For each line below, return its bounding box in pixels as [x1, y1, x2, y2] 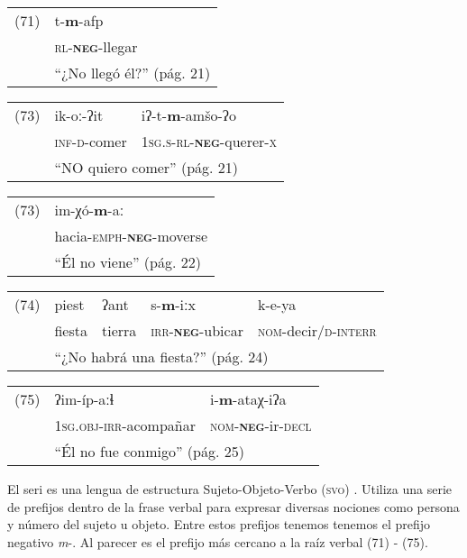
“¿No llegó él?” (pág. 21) [54, 62, 211, 83]
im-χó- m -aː [54, 199, 124, 220]
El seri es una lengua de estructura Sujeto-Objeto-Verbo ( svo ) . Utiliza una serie [7, 480, 453, 498]
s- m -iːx [151, 294, 196, 315]
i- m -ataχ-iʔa [209, 389, 287, 409]
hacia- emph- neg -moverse [54, 225, 208, 246]
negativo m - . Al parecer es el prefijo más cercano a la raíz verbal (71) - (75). [7, 532, 428, 551]
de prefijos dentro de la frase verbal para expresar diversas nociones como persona [7, 497, 460, 516]
